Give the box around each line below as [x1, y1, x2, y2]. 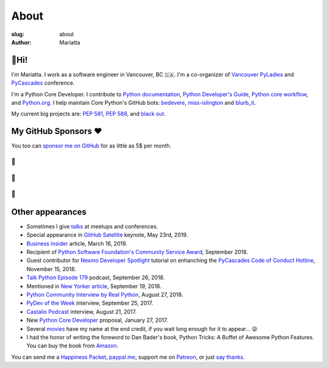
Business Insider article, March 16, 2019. [26, 239, 128, 247]
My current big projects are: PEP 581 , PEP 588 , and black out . [11, 110, 166, 118]
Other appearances [11, 207, 87, 217]
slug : [11, 30, 24, 38]
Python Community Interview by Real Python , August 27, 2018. [26, 291, 183, 299]
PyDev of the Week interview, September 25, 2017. [26, 299, 154, 307]
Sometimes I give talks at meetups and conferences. [26, 222, 158, 230]
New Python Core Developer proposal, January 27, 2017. [26, 317, 168, 324]
